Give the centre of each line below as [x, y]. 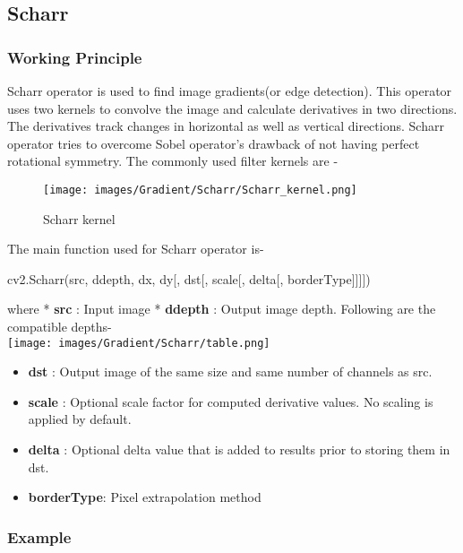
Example [39, 536]
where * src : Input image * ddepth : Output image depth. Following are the [222, 309]
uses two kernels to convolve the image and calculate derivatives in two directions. [232, 108]
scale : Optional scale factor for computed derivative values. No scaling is [231, 401]
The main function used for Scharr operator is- [136, 249]
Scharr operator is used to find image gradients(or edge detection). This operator [230, 91]
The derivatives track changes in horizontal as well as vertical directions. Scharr [226, 126]
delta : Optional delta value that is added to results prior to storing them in [239, 449]
